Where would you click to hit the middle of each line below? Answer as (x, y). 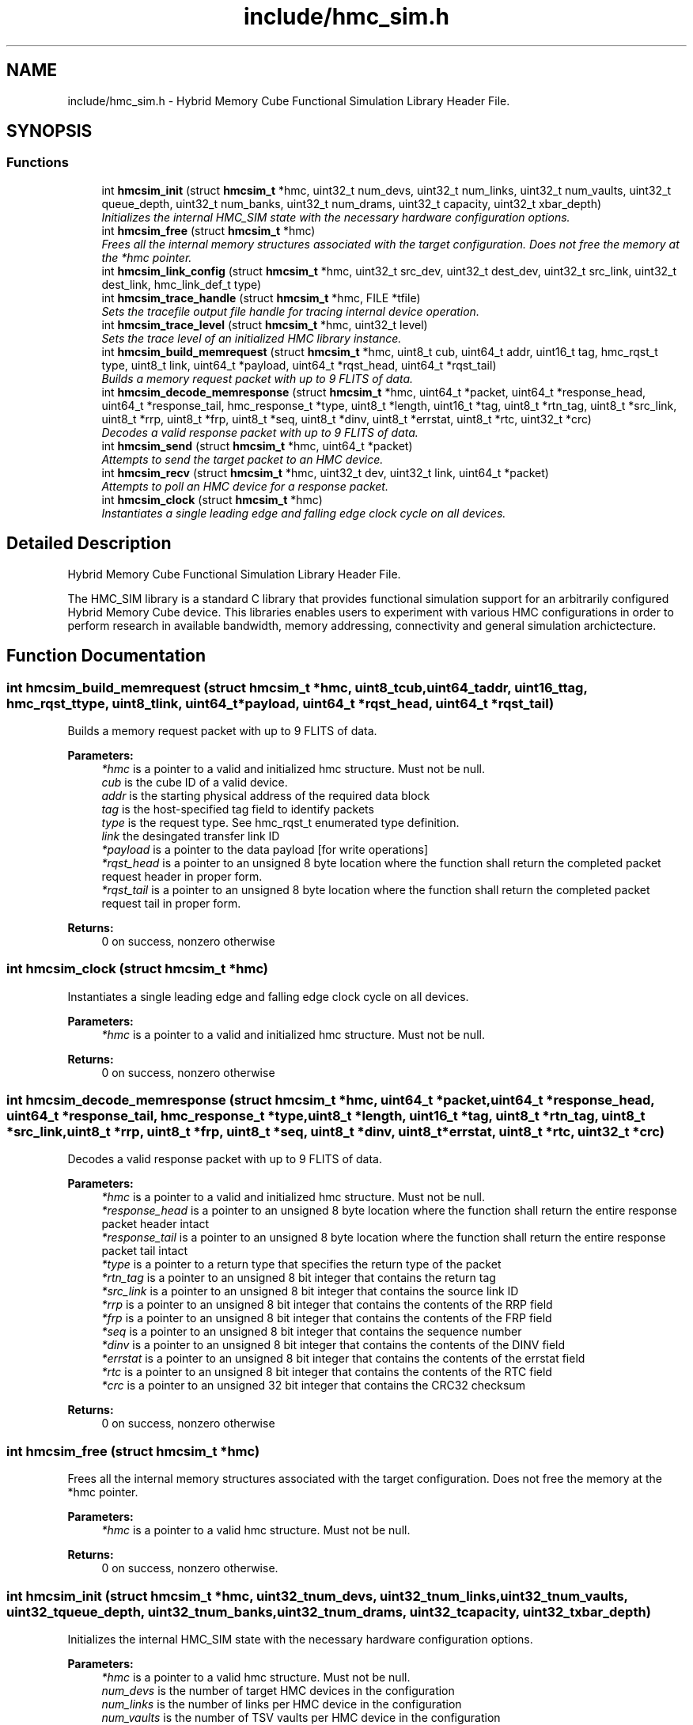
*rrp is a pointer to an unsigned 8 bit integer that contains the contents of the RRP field (327, 1305)
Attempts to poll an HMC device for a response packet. (245, 486)
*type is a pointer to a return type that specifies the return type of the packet (301, 1264)
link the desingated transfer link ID (191, 836)
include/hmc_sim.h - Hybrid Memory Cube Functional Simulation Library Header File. (289, 100)
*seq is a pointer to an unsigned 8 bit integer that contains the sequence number (312, 1332)
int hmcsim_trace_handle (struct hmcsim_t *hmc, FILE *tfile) (261, 298)
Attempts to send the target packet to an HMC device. (242, 459)
